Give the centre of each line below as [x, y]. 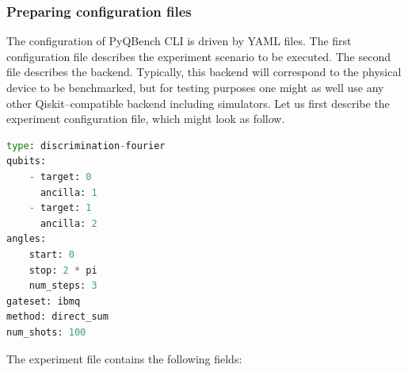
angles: [27, 239]
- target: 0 [60, 176]
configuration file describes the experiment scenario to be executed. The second [198, 56]
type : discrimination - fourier [86, 146]
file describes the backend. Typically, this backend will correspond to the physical [204, 72]
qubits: [27, 161]
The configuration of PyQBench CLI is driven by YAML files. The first [179, 41]
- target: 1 [60, 208]
